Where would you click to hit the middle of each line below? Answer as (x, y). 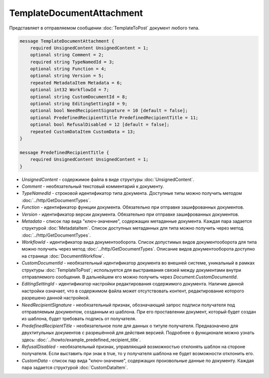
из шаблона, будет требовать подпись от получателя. (79, 319)
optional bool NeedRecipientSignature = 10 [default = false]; (109, 111)
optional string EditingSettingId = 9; (79, 104)
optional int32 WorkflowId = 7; (70, 90)
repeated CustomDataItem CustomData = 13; (83, 131)
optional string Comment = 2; (67, 55)
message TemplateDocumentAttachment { (67, 41)
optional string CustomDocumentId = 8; (79, 97)
